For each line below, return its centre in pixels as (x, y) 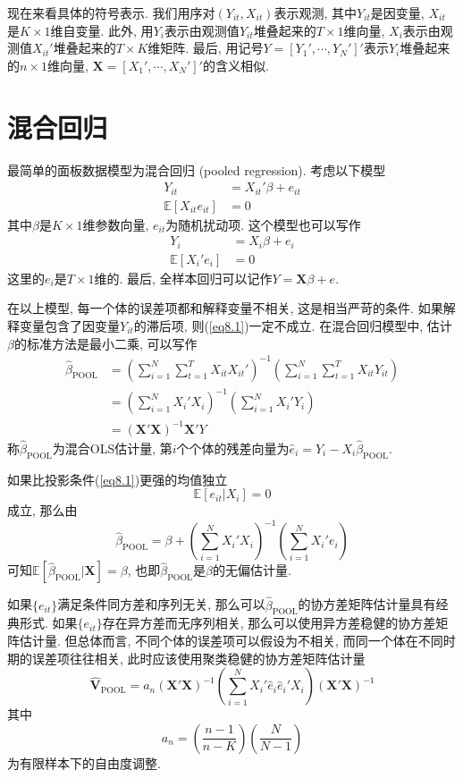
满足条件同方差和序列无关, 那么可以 (161, 604)
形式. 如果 (48, 623)
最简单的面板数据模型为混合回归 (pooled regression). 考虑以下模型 (197, 169)
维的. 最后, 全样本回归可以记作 (183, 278)
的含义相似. (236, 65)
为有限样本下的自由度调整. (84, 762)
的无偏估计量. (252, 570)
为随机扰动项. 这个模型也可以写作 (263, 224)
